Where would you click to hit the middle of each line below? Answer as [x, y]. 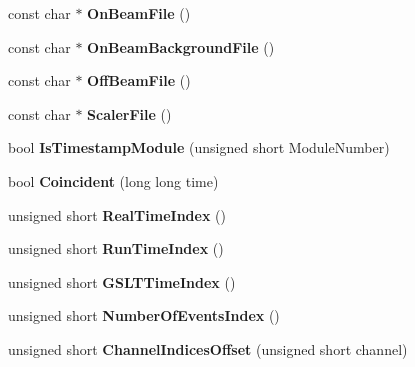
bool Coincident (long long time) [113, 180]
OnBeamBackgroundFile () [181, 46]
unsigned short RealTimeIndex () [117, 214]
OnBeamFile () [139, 13]
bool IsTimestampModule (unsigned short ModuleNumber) [199, 147]
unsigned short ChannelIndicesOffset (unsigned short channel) [208, 348]
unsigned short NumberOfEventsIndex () [144, 315]
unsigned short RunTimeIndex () [116, 248]
